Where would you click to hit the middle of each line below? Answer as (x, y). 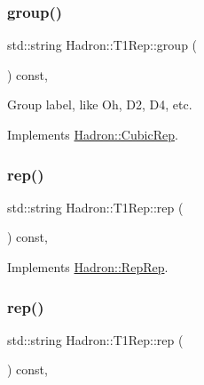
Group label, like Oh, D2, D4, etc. (100, 104)
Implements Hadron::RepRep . (88, 267)
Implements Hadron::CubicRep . (93, 134)
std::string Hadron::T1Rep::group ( (102, 45)
